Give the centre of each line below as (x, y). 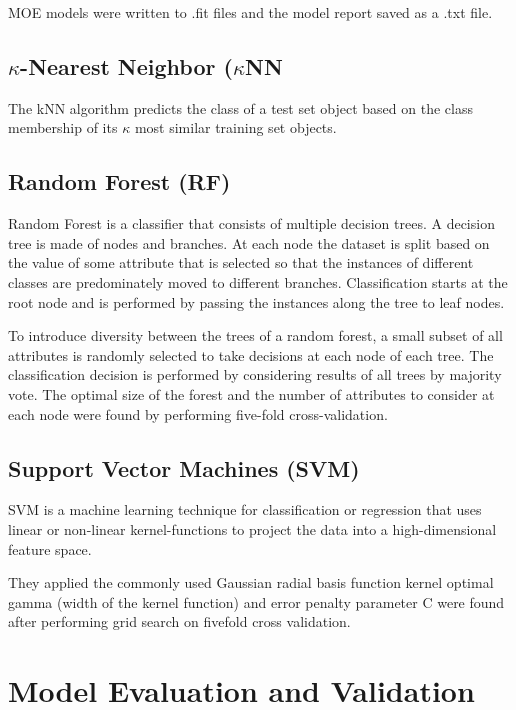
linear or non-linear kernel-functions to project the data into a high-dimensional (252, 528)
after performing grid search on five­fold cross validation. (179, 621)
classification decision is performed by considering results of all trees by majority (255, 374)
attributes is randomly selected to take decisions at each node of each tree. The (251, 354)
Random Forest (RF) (119, 181)
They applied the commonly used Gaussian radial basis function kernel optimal (251, 582)
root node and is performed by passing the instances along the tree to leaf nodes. (256, 301)
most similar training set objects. (235, 127)
